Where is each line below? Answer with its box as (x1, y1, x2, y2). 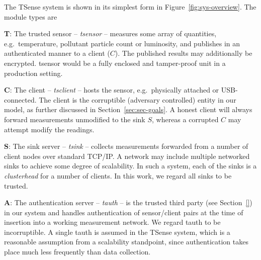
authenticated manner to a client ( (4, 48, 110, 58)
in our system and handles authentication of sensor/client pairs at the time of (4, 207, 243, 217)
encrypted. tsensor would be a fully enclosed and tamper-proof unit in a (4, 57, 226, 68)
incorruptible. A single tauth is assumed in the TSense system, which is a (4, 226, 230, 237)
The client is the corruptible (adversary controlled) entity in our (39, 94, 236, 105)
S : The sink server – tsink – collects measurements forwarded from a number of (4, 141, 248, 151)
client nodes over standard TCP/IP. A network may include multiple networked (4, 150, 250, 161)
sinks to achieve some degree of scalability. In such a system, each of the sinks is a (4, 160, 257, 171)
